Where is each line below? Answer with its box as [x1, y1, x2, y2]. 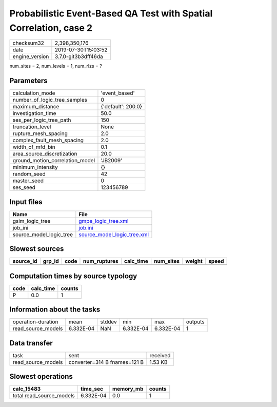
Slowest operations [9, 372, 73, 381]
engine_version [12, 53, 49, 60]
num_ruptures [83, 258, 118, 265]
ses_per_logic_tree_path [12, 117, 71, 124]
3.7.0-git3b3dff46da [54, 53, 104, 60]
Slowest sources [9, 244, 64, 254]
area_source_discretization [12, 150, 77, 158]
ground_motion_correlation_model [12, 157, 95, 164]
